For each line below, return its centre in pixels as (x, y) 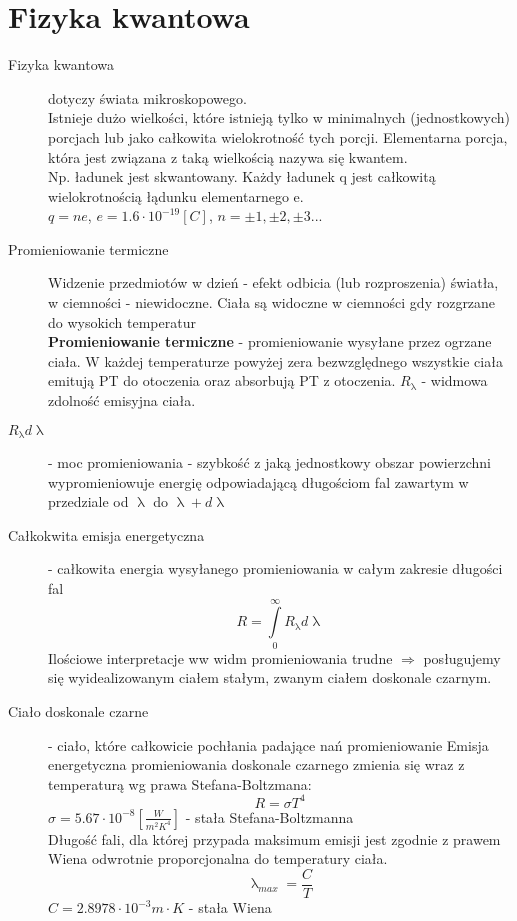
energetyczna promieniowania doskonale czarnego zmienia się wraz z (256, 764)
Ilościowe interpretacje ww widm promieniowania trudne (220, 657)
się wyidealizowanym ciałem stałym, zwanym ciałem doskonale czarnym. (270, 677)
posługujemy (462, 657)
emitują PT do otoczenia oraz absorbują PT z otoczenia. (222, 380)
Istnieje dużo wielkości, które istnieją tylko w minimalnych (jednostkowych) (279, 117)
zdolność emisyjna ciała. (122, 400)
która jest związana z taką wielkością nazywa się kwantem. (228, 156)
